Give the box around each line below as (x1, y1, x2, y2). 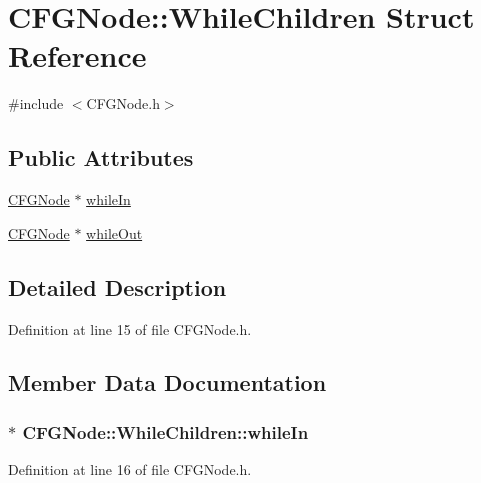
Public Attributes (8, 142, 194, 173)
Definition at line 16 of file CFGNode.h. (8, 459, 252, 480)
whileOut (86, 222, 143, 243)
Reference (8, 35, 147, 76)
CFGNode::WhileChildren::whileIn (22, 419, 309, 444)
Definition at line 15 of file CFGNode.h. (8, 318, 252, 339)
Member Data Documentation (8, 367, 327, 398)
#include (8, 93, 64, 114)
